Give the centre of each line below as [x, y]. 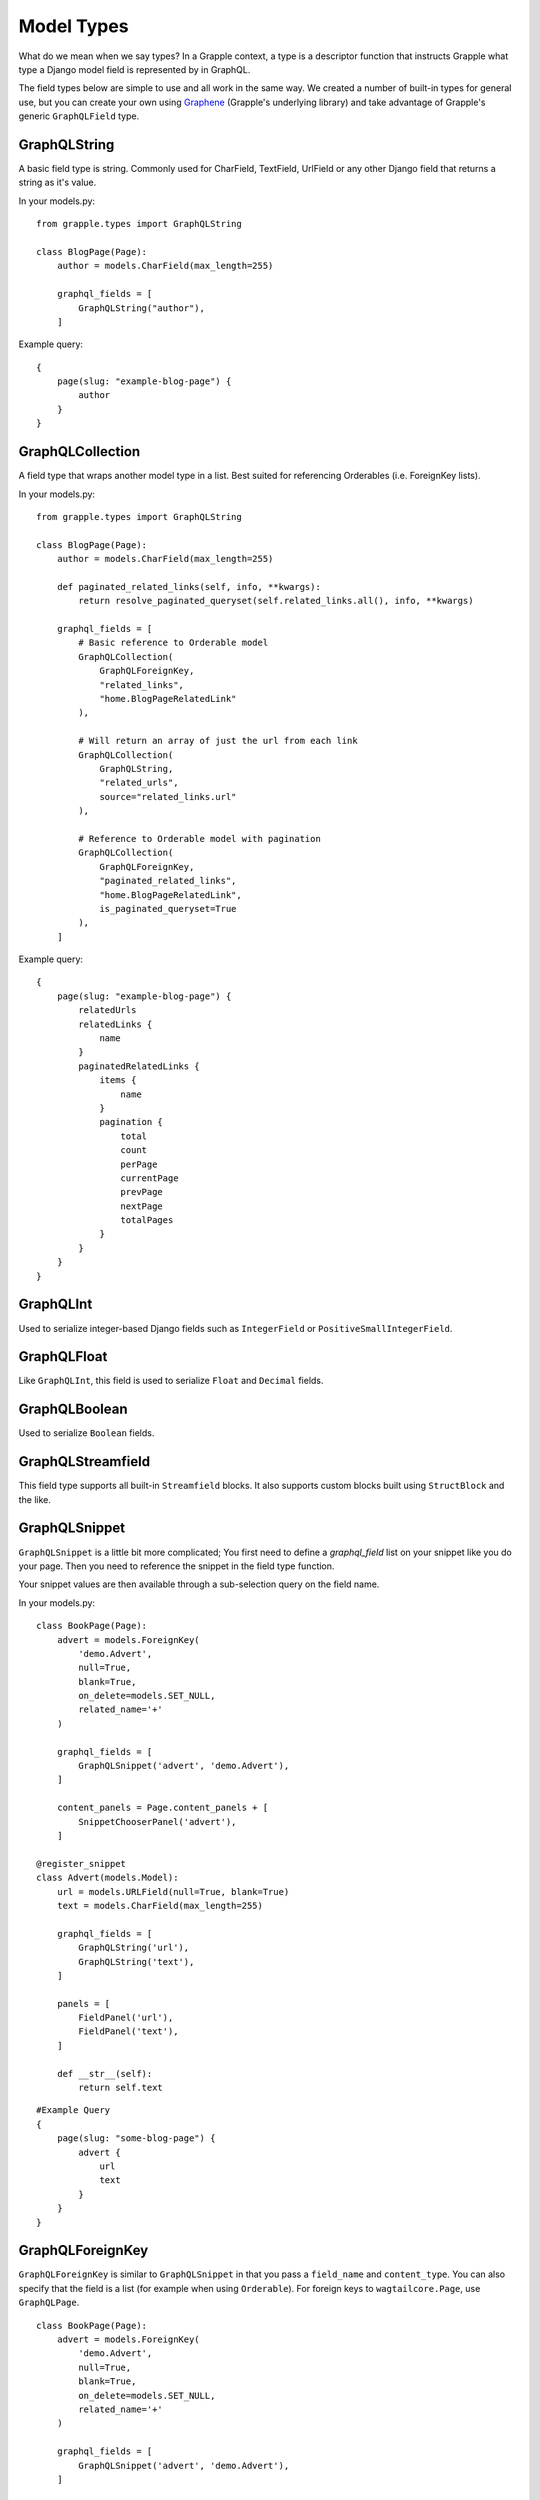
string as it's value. [57, 182]
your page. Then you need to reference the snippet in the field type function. [176, 1566]
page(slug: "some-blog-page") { [136, 2138]
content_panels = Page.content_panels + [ [162, 1808]
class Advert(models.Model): [107, 1878]
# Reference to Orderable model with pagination [200, 838]
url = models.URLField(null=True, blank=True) [173, 1891]
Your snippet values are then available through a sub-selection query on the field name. [199, 1584]
